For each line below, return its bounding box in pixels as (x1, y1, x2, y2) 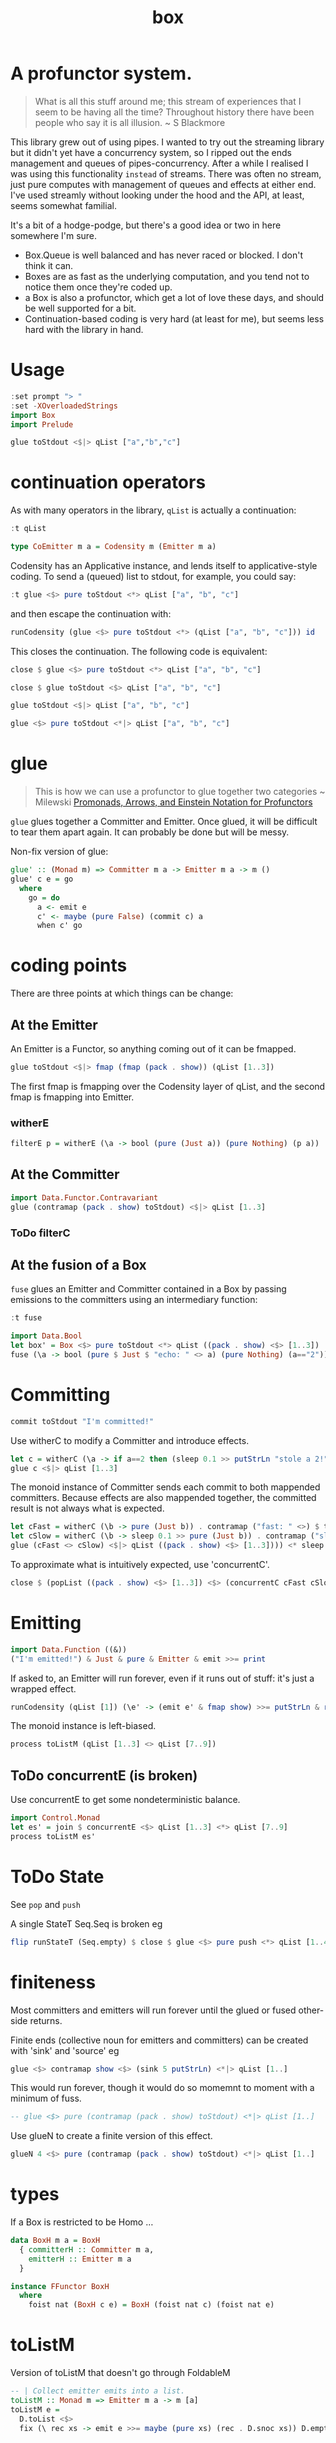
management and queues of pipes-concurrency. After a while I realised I (10, 157, 309, 169)
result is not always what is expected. (10, 1502, 165, 1515)
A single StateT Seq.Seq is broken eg (10, 1917, 163, 1930)
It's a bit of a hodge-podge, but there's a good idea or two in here (10, 219, 282, 231)
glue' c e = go (10, 874, 74, 884)
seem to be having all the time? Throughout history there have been (34, 106, 315, 118)
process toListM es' (10, 1831, 97, 1841)
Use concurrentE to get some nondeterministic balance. (10, 1794, 241, 1806)
